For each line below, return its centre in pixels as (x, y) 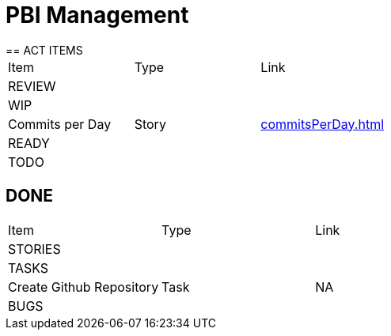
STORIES (34, 249)
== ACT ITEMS (44, 50)
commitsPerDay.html (323, 124)
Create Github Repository (84, 287)
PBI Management (97, 15)
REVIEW (32, 86)
